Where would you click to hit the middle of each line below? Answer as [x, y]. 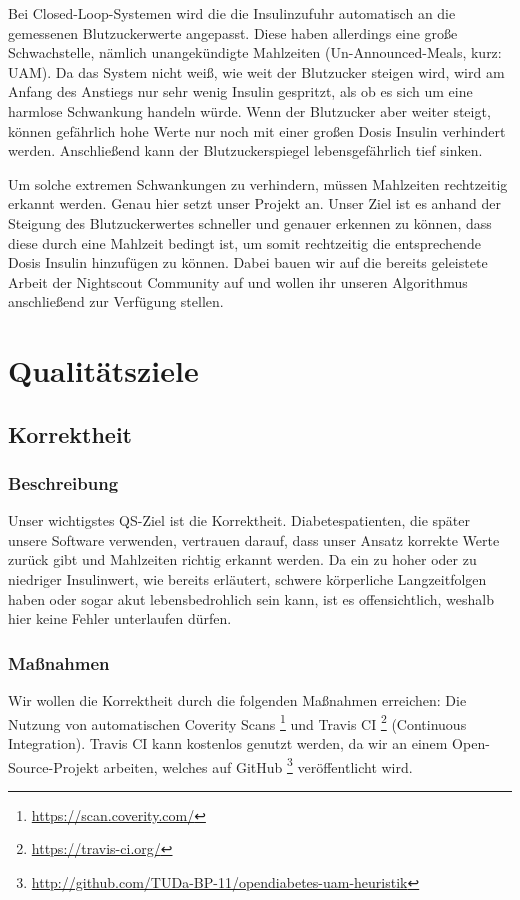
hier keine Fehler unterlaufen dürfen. [120, 618]
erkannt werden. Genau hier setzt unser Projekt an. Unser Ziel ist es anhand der [254, 203]
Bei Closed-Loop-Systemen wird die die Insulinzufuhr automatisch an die [232, 13]
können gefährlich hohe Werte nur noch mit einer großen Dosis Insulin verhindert [257, 130]
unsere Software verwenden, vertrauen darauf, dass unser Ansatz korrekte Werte [254, 539]
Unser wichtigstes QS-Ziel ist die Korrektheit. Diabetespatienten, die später [239, 520]
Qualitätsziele [103, 370]
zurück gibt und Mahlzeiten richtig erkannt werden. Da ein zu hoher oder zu [242, 559]
